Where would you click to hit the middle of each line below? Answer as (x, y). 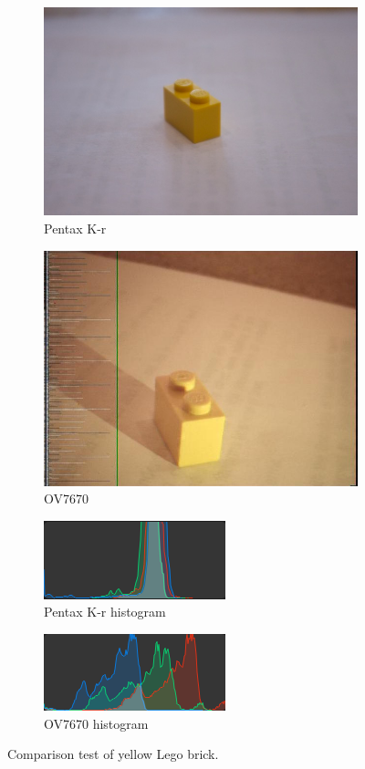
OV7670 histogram (96, 723)
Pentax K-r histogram (105, 612)
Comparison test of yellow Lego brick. (113, 754)
